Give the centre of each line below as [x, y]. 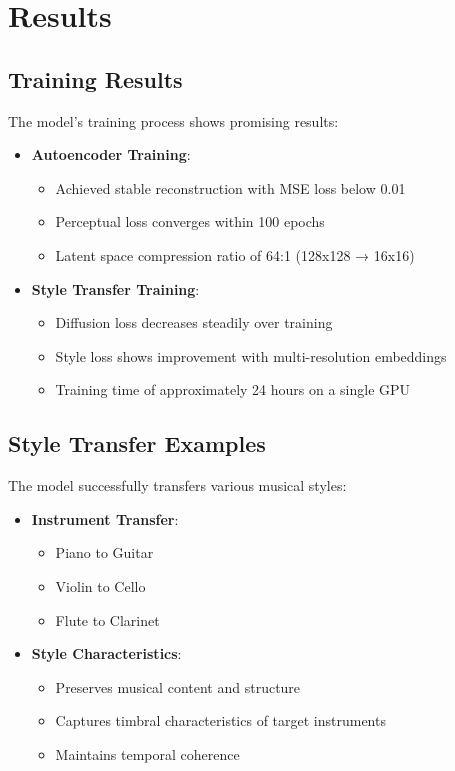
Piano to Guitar [104, 552]
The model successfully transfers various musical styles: [177, 485]
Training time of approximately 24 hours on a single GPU [233, 389]
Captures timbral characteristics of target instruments [220, 720]
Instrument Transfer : [105, 518]
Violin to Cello [100, 585]
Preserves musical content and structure [178, 686]
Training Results [95, 78]
